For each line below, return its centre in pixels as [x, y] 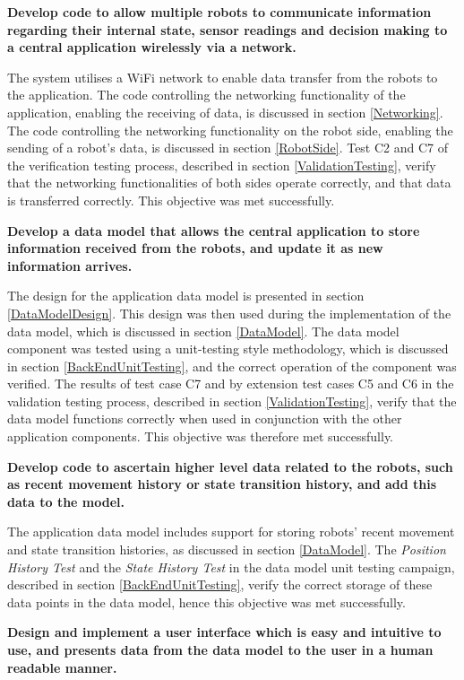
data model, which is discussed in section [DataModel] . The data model [203, 331]
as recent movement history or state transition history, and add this [222, 484]
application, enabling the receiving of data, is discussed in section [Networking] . [225, 112]
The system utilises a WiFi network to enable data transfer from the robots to [223, 77]
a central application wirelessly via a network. [152, 47]
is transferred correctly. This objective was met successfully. [171, 200]
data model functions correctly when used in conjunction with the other [205, 418]
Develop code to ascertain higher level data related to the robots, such [230, 466]
